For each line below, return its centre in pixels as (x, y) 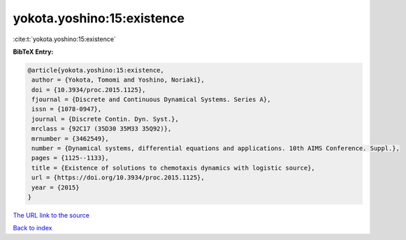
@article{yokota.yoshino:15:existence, (96, 70)
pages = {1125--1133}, (71, 158)
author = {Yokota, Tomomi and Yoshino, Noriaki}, (118, 80)
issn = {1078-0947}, (67, 109)
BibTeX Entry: (33, 52)
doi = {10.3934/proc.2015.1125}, (89, 90)
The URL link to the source (51, 215)
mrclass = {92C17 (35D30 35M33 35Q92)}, (102, 129)
